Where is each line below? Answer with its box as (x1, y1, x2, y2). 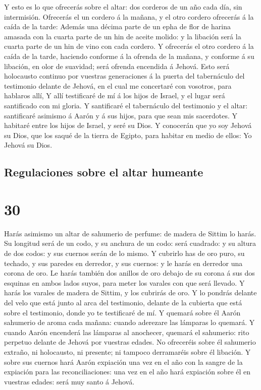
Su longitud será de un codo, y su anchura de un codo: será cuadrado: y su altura (4, 238, 256, 248)
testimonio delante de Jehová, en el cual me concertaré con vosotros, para (4, 80, 232, 91)
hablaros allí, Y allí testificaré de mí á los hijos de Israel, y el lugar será (4, 90, 225, 101)
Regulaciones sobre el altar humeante (4, 164, 203, 180)
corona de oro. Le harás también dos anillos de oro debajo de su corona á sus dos (4, 268, 255, 278)
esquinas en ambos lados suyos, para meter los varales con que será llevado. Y (4, 277, 245, 288)
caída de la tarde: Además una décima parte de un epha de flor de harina (4, 21, 231, 32)
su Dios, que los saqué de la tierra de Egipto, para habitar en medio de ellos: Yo (4, 129, 252, 140)
